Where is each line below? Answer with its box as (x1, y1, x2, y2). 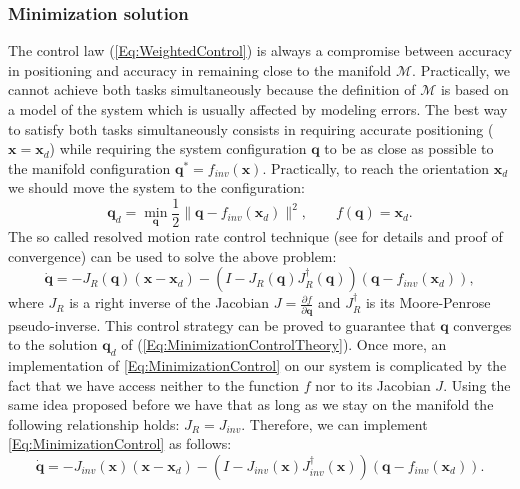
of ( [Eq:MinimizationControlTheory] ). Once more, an (121, 334, 447, 355)
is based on (440, 79, 509, 100)
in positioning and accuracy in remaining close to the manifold (8, 59, 392, 80)
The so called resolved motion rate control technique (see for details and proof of (8, 226, 503, 247)
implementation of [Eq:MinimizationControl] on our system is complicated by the (8, 354, 507, 375)
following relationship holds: (8, 413, 180, 434)
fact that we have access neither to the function (8, 374, 300, 395)
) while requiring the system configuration (49, 138, 307, 159)
